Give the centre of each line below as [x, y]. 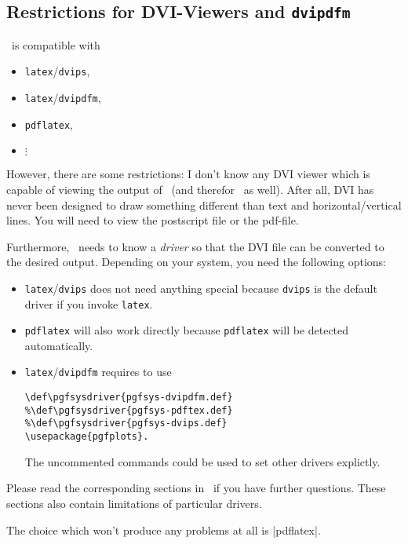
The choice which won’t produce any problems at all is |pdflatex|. [164, 529]
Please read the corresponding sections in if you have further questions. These [196, 488]
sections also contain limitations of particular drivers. [134, 503]
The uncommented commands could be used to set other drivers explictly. [202, 461]
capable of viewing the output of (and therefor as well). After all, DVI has [190, 189]
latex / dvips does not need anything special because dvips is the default [201, 288]
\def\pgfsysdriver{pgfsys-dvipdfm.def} [129, 398]
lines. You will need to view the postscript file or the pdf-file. [153, 220]
